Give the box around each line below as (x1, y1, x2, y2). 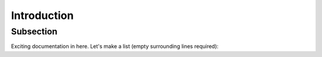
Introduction (11, 9, 74, 22)
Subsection (11, 26, 58, 37)
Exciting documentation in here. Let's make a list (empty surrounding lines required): (11, 43, 219, 50)
